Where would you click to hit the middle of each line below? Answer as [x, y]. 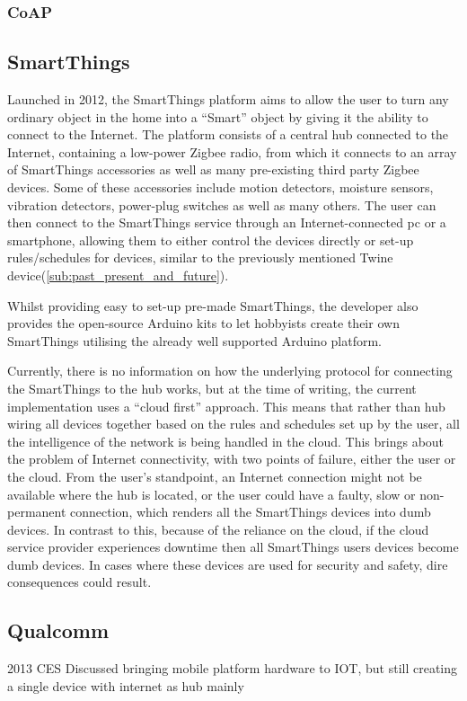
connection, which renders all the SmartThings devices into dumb [251, 512]
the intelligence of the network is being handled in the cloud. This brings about [226, 441]
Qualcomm [58, 630]
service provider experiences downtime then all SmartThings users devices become [233, 547]
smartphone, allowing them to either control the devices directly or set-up [211, 240]
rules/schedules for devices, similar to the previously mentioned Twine [200, 257]
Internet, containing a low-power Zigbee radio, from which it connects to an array [232, 151]
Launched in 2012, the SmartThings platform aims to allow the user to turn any [228, 99]
